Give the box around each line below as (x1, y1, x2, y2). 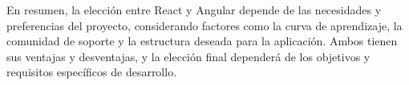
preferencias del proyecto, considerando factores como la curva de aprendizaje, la (6, 17, 403, 33)
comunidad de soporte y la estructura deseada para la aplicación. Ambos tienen (6, 33, 398, 49)
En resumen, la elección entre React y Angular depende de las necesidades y (6, 2, 382, 17)
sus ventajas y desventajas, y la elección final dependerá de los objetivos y (6, 48, 371, 64)
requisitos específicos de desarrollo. (6, 64, 177, 80)
